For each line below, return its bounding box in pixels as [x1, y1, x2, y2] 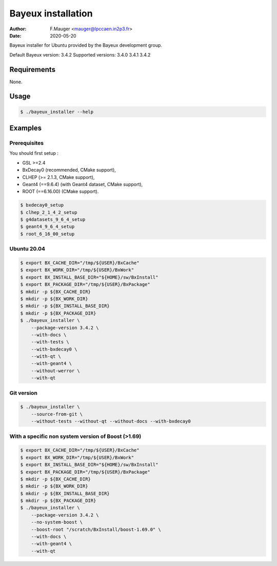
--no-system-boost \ [31, 519, 83, 525]
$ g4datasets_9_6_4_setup [20, 216, 86, 223]
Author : [9, 26, 27, 32]
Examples [9, 124, 42, 133]
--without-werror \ [31, 368, 81, 374]
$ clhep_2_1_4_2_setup [20, 209, 77, 215]
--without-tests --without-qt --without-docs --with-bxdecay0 [31, 418, 191, 424]
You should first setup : [9, 150, 58, 156]
